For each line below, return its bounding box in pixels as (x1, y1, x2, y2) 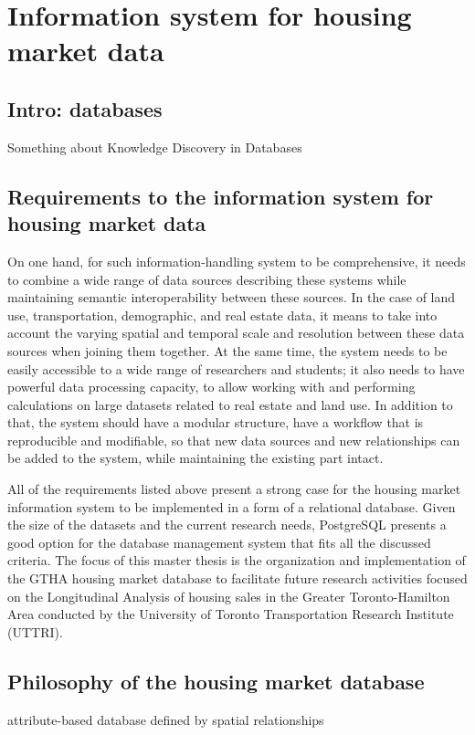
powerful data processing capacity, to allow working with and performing (7, 377, 416, 396)
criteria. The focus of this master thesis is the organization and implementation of (7, 551, 466, 570)
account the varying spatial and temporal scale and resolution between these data (7, 323, 465, 342)
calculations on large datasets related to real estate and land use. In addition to (7, 394, 453, 414)
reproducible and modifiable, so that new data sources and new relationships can (7, 430, 460, 449)
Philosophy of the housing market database (7, 667, 425, 695)
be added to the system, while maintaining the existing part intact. (7, 448, 384, 467)
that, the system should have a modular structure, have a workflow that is (7, 413, 424, 432)
